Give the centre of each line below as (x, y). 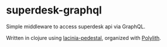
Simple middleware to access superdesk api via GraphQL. (76, 26)
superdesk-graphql (54, 10)
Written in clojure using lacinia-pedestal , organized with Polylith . (83, 38)
